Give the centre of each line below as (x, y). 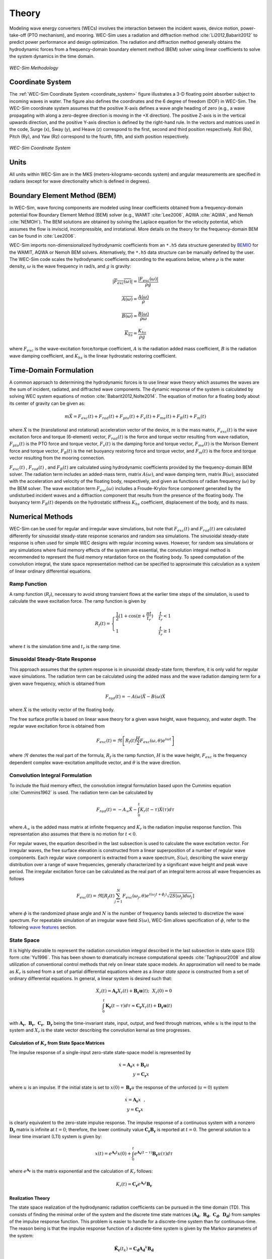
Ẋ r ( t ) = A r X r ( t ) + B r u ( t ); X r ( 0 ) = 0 (134, 992)
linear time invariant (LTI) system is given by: (56, 1137)
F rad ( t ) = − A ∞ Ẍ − (117, 810)
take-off (18, 35)
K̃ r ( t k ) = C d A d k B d (134, 1249)
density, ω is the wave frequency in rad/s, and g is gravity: (70, 266)
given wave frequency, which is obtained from (57, 683)
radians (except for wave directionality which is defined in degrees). (80, 181)
